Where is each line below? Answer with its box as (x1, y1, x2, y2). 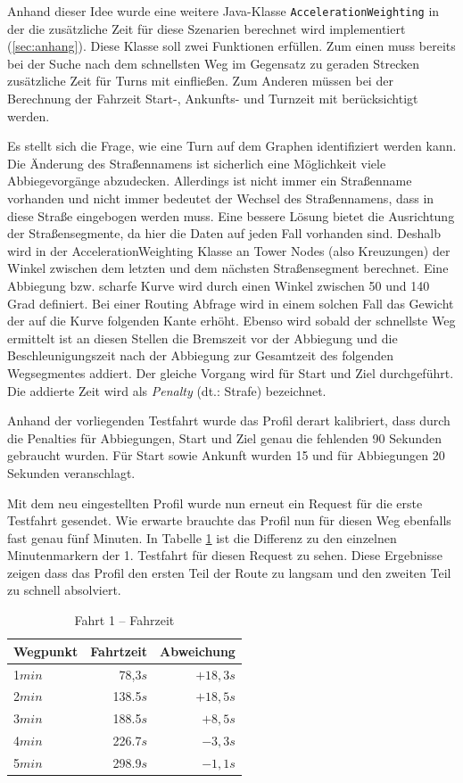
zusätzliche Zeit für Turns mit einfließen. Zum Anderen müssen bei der (7, 71, 393, 90)
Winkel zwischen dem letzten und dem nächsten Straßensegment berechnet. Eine (7, 259, 449, 277)
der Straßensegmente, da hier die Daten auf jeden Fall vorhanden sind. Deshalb (7, 224, 441, 243)
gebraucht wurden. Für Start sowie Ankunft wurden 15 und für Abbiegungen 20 (7, 446, 445, 465)
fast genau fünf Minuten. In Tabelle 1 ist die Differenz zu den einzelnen (7, 528, 397, 547)
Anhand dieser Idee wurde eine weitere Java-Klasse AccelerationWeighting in (7, 2, 440, 20)
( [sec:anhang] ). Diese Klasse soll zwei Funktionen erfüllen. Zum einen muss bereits (7, 37, 456, 55)
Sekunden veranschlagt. (7, 463, 136, 482)
